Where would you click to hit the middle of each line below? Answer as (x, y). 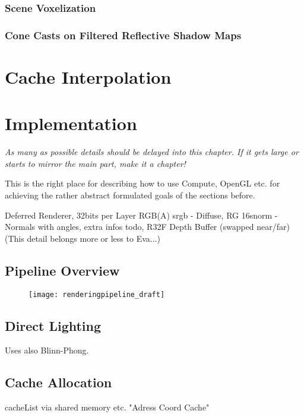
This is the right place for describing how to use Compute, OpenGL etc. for (142, 183)
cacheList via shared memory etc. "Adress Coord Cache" (107, 407)
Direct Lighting (53, 325)
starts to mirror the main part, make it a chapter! (95, 163)
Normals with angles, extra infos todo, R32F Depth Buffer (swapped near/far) (148, 227)
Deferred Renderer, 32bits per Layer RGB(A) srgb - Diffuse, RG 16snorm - (141, 215)
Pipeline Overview (62, 270)
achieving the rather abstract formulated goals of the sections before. (130, 195)
